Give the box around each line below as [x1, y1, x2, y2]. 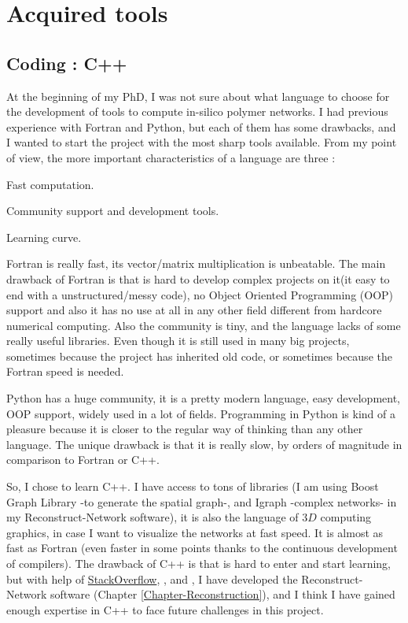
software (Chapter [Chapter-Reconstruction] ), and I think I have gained [50, 586, 395, 603]
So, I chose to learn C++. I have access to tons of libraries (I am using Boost [6, 478, 379, 495]
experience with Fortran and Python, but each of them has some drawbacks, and [6, 118, 396, 135]
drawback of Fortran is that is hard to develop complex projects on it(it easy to [6, 270, 390, 287]
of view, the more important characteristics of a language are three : [6, 149, 336, 165]
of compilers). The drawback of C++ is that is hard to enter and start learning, [6, 555, 391, 572]
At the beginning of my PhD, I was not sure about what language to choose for [6, 87, 390, 104]
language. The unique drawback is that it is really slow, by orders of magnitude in [6, 436, 402, 452]
